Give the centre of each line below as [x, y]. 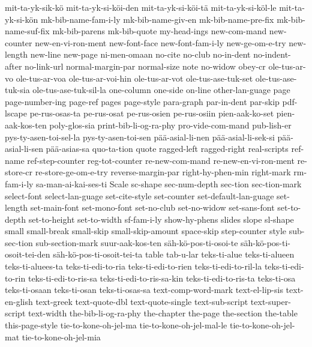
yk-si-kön [22, 19]
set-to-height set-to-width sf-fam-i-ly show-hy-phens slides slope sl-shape [161, 219]
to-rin [15, 278]
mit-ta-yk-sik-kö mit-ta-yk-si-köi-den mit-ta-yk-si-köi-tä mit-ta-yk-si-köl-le [141, 7]
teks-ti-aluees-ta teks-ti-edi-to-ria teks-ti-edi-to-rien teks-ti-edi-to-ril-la [133, 266]
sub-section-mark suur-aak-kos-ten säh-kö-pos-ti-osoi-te [137, 242]
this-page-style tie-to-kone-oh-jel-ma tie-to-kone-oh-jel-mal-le [116, 325]
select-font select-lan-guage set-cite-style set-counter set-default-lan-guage [139, 195]
